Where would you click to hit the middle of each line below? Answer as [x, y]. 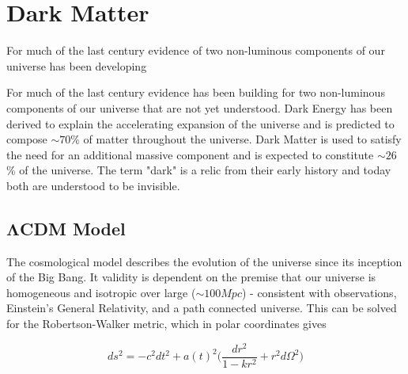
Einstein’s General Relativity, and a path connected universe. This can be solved [202, 308]
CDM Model [72, 228]
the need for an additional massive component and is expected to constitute [190, 154]
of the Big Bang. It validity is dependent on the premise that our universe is [191, 277]
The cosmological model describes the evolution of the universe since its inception [204, 261]
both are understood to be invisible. [93, 185]
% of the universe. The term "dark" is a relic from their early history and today [199, 170]
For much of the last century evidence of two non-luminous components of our [196, 50]
